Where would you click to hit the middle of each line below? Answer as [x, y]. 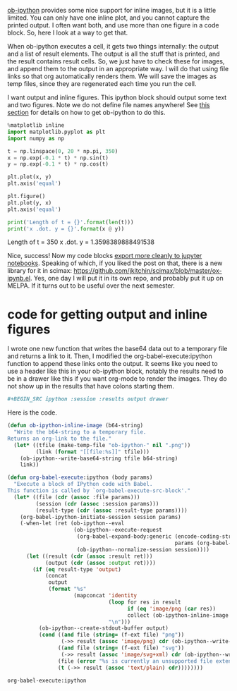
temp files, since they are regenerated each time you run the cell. [102, 84]
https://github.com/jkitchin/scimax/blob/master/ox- [148, 271]
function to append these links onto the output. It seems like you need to [113, 364]
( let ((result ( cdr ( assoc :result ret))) [89, 556]
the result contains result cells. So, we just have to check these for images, [116, 61]
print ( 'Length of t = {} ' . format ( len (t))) [71, 222]
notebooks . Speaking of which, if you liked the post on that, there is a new [115, 263]
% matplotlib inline [36, 126]
